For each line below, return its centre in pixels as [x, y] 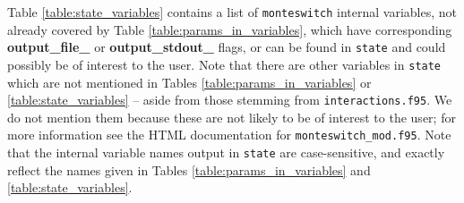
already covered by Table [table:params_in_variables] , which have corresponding [230, 29]
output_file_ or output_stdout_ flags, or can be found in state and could [227, 47]
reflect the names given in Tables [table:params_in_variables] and [189, 169]
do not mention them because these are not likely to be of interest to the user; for [232, 117]
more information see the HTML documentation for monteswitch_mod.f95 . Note [229, 135]
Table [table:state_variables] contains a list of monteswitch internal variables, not [232, 12]
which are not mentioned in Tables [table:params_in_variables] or [189, 82]
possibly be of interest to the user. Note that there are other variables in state [224, 64]
